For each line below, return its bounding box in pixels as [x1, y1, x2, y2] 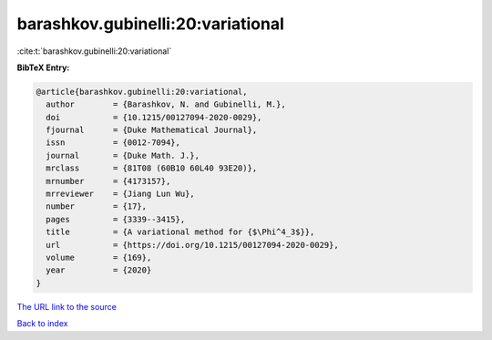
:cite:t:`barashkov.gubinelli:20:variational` [16, 46, 172, 57]
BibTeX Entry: [16, 62, 70, 73]
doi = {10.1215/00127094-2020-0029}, [46, 112, 262, 122]
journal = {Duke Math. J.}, [46, 150, 200, 160]
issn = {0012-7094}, [46, 138, 181, 148]
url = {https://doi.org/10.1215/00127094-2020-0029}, [46, 240, 339, 250]
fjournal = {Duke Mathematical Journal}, [46, 125, 258, 136]
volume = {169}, [46, 252, 152, 263]
